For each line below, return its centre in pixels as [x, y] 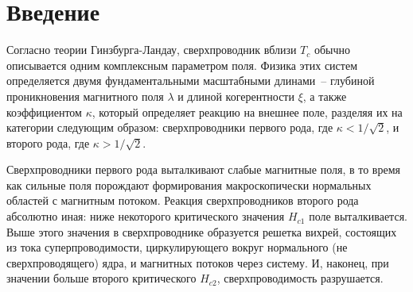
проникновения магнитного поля [85, 96]
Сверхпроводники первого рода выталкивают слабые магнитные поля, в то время [203, 169]
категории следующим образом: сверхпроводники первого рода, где [170, 127]
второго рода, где [48, 142]
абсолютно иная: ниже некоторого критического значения [146, 216]
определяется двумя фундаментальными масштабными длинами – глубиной [191, 81]
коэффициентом [44, 111]
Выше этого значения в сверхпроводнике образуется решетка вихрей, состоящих [202, 231]
